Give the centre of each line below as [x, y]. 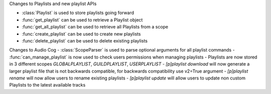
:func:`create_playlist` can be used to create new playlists [81, 34]
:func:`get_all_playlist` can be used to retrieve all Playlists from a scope [95, 27]
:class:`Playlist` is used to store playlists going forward [78, 13]
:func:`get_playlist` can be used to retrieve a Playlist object [82, 19]
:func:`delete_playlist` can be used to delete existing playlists [85, 40]
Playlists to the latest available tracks [47, 85]
